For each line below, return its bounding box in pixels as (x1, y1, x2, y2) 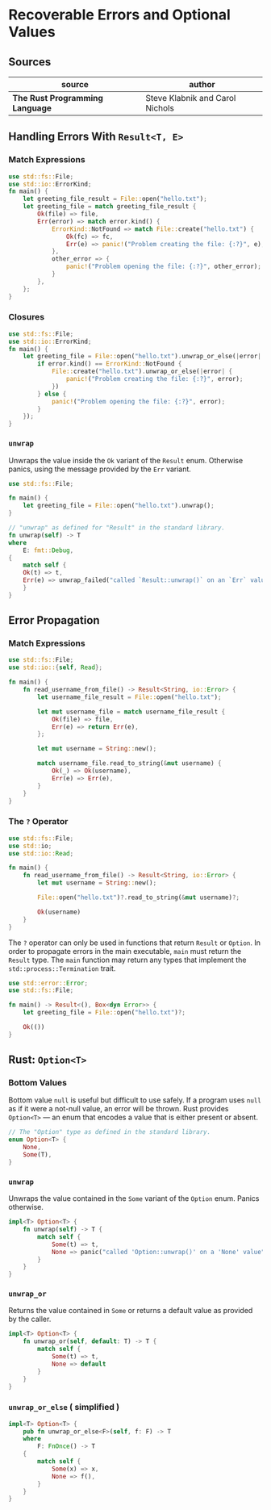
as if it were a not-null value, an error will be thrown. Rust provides (8, 1104, 229, 1114)
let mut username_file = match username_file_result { (37, 708, 226, 716)
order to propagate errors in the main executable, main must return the (8, 946, 242, 956)
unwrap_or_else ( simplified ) (8, 1402, 120, 1413)
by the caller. (8, 1314, 52, 1324)
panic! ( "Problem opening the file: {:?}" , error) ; (51, 397, 226, 405)
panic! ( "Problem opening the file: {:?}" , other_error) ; (65, 262, 262, 271)
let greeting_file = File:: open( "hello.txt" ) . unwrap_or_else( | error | (23, 353, 262, 361)
